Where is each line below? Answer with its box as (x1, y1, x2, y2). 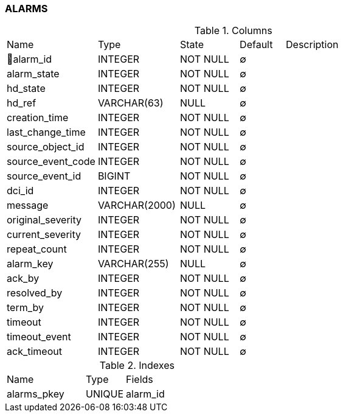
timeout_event (7, 331, 71, 343)
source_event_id (7, 170, 81, 183)
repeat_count (7, 243, 67, 256)
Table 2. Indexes (99, 359, 175, 372)
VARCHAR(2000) (97, 199, 176, 212)
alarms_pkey (7, 388, 64, 401)
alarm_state (7, 68, 60, 80)
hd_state (7, 82, 46, 95)
